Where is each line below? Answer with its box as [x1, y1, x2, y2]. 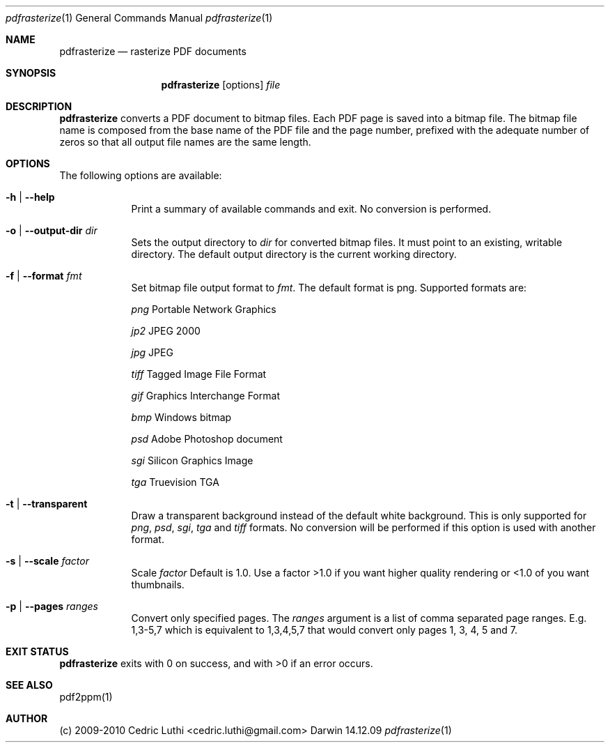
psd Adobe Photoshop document [131, 433, 283, 445]
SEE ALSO [6, 679, 53, 691]
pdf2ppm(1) [59, 691, 113, 703]
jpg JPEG [131, 346, 173, 358]
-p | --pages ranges [6, 600, 99, 612]
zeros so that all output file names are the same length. [59, 136, 311, 148]
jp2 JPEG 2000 [131, 325, 201, 337]
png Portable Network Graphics [131, 303, 276, 315]
